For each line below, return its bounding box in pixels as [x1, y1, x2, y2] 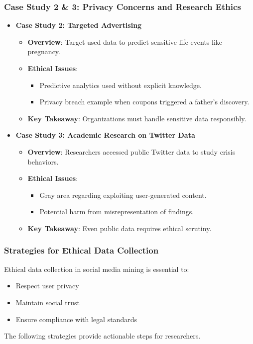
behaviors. [27, 156, 59, 167]
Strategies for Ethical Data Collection [4, 244, 159, 257]
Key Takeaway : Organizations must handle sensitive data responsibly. [27, 113, 247, 123]
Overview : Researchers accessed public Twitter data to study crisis [27, 146, 236, 157]
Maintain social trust [15, 297, 80, 307]
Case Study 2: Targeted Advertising [15, 20, 142, 30]
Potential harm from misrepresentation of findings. [39, 206, 194, 217]
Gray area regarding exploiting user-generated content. [39, 189, 207, 200]
